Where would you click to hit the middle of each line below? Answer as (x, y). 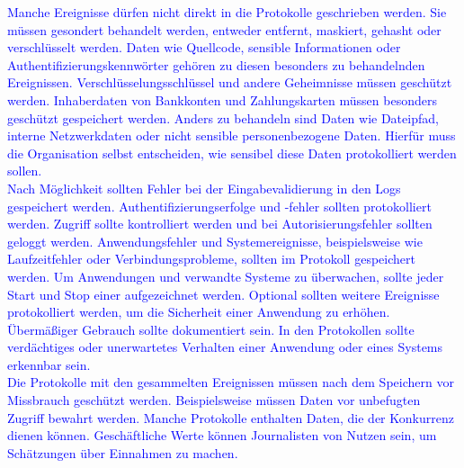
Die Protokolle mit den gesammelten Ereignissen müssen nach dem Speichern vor (231, 382)
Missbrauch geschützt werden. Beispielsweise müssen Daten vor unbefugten (214, 400)
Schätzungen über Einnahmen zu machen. (123, 452)
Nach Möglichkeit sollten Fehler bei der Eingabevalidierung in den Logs (204, 188)
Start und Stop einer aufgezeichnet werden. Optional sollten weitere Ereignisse (223, 294)
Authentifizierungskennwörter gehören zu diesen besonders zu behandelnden (216, 64)
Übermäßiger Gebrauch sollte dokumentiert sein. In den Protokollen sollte (211, 329)
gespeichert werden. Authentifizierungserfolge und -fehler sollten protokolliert (219, 206)
